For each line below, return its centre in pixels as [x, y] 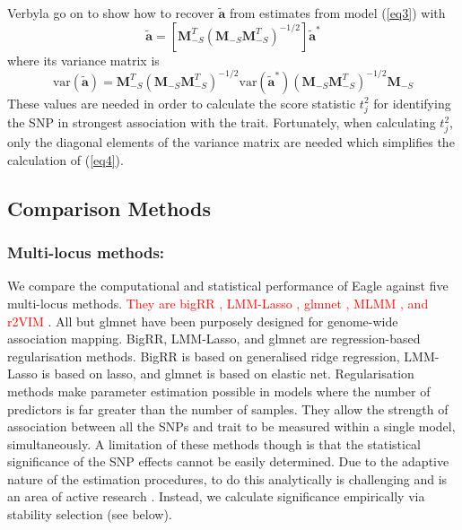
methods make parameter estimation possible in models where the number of [219, 391]
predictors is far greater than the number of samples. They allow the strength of [228, 408]
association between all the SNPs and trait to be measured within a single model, [231, 426]
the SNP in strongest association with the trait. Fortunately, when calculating [222, 122]
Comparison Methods [109, 208]
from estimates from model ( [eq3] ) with [337, 13]
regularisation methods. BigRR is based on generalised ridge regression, [204, 356]
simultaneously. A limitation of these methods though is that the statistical [214, 443]
